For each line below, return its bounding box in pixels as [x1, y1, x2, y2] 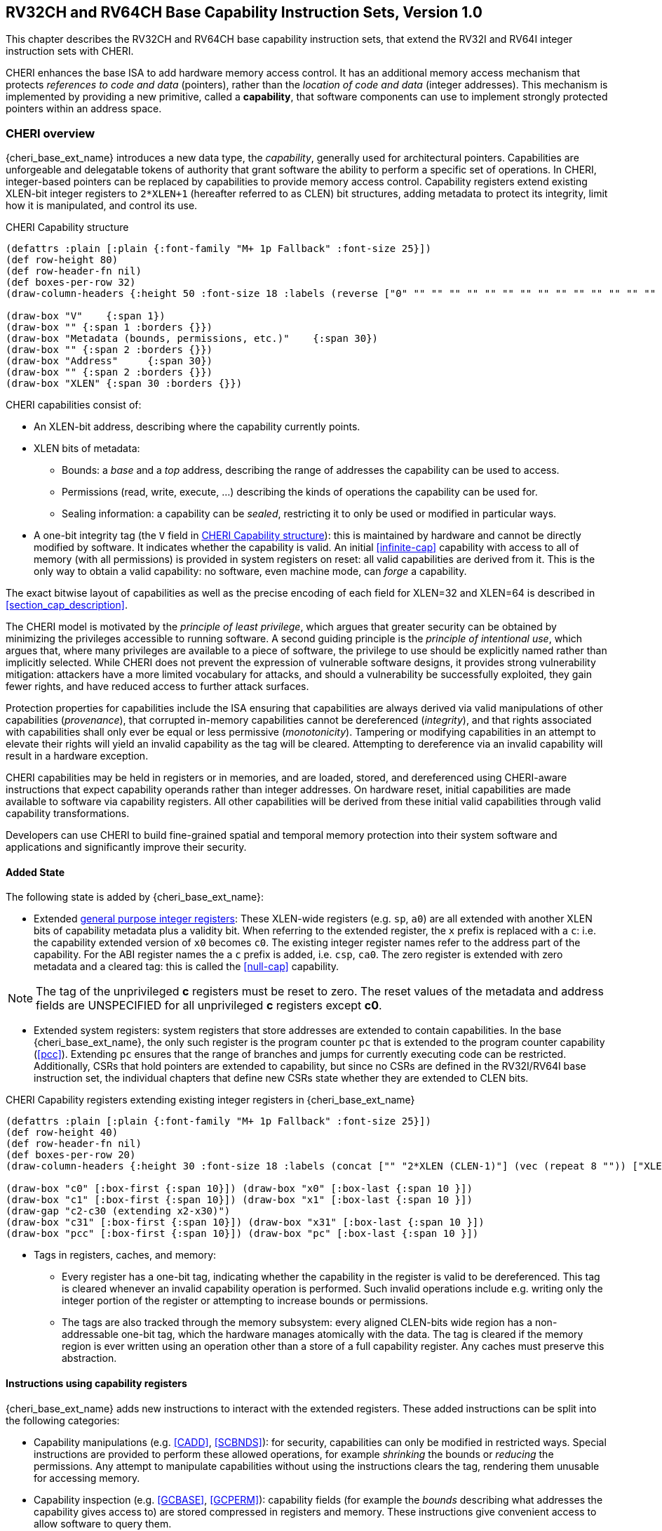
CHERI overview [6, 126, 95, 140]
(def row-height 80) [6, 254, 119, 266]
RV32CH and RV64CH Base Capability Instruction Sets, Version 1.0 [6, 4, 482, 21]
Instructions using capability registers [6, 1377, 187, 1389]
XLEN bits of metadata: [34, 442, 140, 455]
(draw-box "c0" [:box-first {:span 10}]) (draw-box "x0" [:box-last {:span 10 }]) [6, 1183, 473, 1195]
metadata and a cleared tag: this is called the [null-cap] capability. [34, 960, 339, 973]
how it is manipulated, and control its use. [6, 199, 198, 212]
